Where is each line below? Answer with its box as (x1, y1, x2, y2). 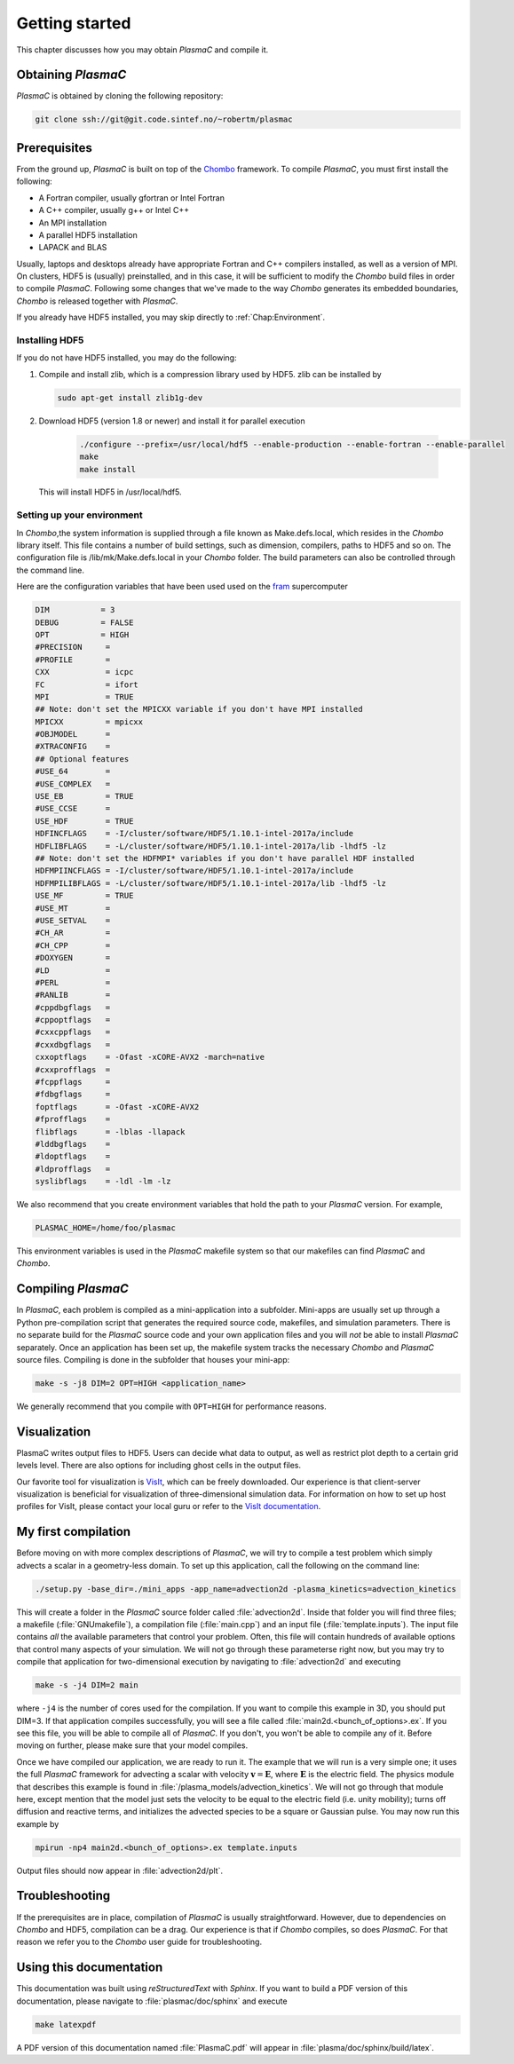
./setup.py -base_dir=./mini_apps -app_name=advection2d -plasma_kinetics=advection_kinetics (35, 1584, 457, 1593)
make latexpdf (35, 2020, 97, 2029)
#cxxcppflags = (35, 1027, 111, 1038)
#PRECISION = (35, 642, 111, 652)
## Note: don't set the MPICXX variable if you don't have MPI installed (35, 704, 363, 715)
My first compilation (16, 1524, 131, 1539)
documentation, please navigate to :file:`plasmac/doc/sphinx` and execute (16, 1996, 288, 2006)
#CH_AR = (35, 928, 111, 938)
